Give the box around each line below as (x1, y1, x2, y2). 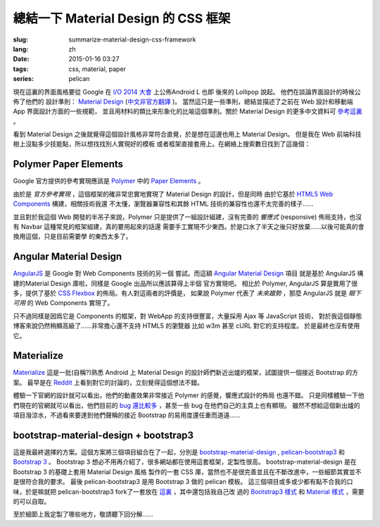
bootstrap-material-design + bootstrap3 (13, 429, 194, 441)
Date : (13, 55, 30, 63)
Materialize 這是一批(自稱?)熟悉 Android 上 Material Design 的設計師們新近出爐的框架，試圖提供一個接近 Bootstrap (13, 368, 345, 377)
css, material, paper (68, 64, 127, 73)
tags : (13, 64, 29, 73)
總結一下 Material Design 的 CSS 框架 (13, 11, 231, 26)
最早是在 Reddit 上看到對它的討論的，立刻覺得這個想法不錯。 (27, 378, 203, 387)
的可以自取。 (13, 497, 51, 505)
